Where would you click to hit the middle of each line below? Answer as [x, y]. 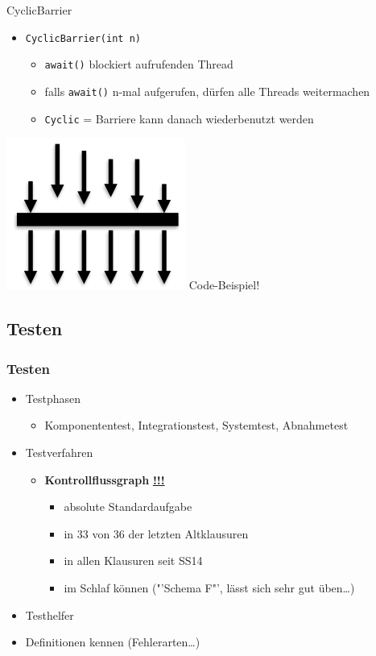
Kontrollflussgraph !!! [105, 479]
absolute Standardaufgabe [128, 507]
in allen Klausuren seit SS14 [133, 561]
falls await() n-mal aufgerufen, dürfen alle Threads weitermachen [207, 91]
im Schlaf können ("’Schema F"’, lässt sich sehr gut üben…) [209, 587]
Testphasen [53, 398]
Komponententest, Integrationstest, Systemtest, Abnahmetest [196, 425]
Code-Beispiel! [224, 285]
